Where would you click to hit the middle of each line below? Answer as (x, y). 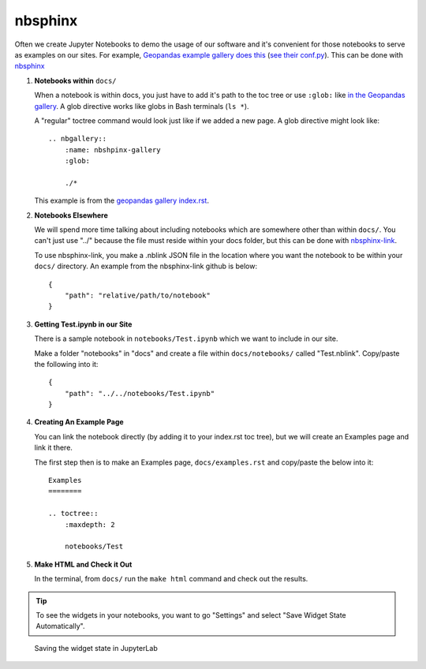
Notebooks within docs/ (76, 80)
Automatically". (60, 626)
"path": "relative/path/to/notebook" (137, 295)
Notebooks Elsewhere (71, 215)
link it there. (53, 448)
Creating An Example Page (79, 422)
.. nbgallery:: (78, 139)
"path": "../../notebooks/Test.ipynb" (140, 393)
